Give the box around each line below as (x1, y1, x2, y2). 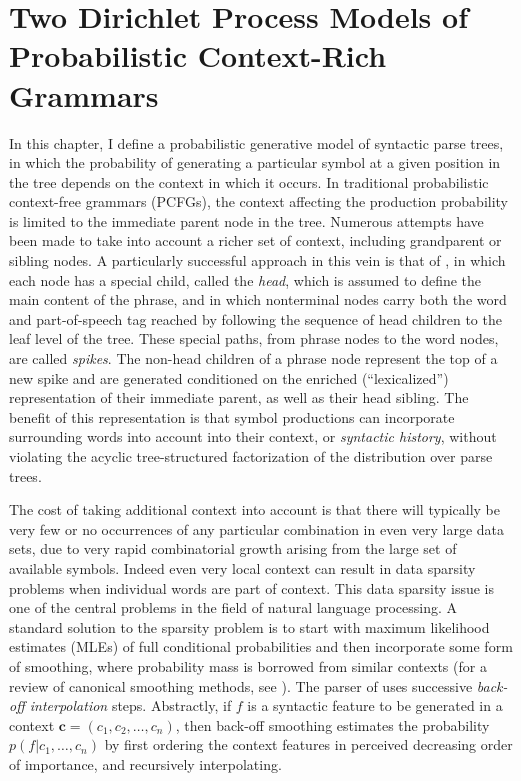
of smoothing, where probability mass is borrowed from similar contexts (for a (9, 655, 487, 676)
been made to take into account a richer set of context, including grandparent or (9, 230, 502, 251)
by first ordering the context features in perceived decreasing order (104, 734, 513, 755)
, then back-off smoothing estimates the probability (175, 714, 490, 735)
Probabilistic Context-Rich (9, 35, 387, 76)
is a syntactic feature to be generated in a (247, 695, 503, 716)
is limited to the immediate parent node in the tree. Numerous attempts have (9, 210, 484, 231)
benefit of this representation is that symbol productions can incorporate (9, 406, 455, 427)
